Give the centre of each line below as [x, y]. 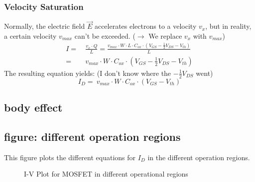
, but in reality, [228, 26]
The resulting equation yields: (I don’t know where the [88, 73]
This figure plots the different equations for [70, 157]
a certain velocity [30, 36]
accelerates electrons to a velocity [145, 26]
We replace [165, 36]
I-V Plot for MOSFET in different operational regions [106, 174]
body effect [33, 107]
